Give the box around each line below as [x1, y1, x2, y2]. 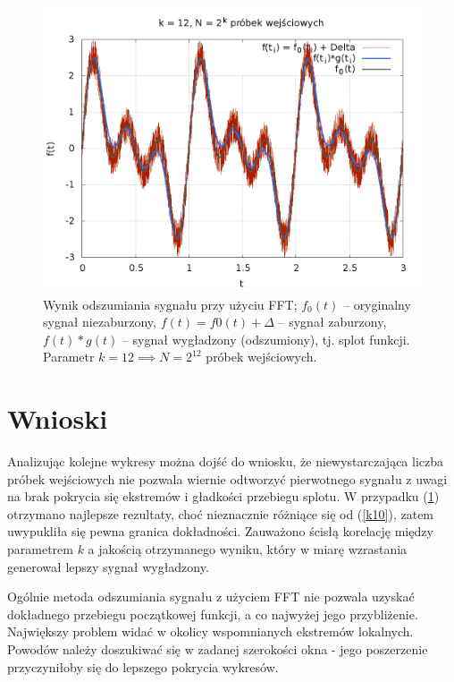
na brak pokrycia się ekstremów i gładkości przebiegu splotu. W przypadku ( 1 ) [7, 487, 440, 506]
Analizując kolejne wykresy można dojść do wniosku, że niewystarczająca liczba [7, 452, 444, 471]
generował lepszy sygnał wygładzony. [7, 557, 209, 575]
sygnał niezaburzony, [43, 312, 156, 331]
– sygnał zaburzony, [278, 312, 387, 331]
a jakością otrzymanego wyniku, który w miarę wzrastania [88, 540, 408, 558]
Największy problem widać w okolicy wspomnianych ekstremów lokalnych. [7, 622, 414, 641]
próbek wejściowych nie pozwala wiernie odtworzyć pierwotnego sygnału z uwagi [7, 469, 448, 488]
